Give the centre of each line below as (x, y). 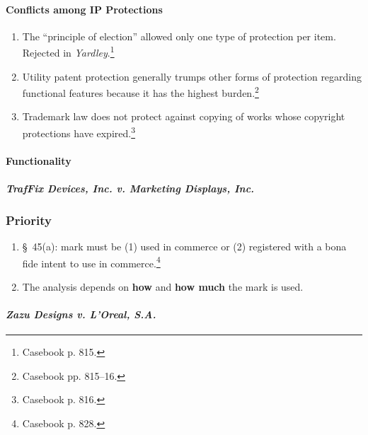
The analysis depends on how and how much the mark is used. (163, 286)
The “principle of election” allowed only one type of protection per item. (179, 36)
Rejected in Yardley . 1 (68, 52)
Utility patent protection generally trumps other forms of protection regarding (192, 76)
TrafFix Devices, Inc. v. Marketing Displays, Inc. (130, 188)
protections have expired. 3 (79, 132)
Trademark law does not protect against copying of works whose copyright (184, 116)
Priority (29, 220)
